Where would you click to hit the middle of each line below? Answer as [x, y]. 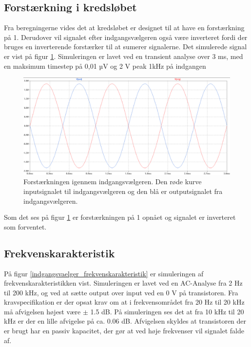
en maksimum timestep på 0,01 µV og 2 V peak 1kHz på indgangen [105, 66]
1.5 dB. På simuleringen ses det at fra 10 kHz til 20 [167, 311]
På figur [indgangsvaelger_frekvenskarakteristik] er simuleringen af [104, 273]
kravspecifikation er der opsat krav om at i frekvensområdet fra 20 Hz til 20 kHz [124, 302]
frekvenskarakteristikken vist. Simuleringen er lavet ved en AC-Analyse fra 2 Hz [123, 283]
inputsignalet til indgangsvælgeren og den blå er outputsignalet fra [123, 191]
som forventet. [25, 226]
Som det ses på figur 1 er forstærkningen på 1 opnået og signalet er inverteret [120, 217]
